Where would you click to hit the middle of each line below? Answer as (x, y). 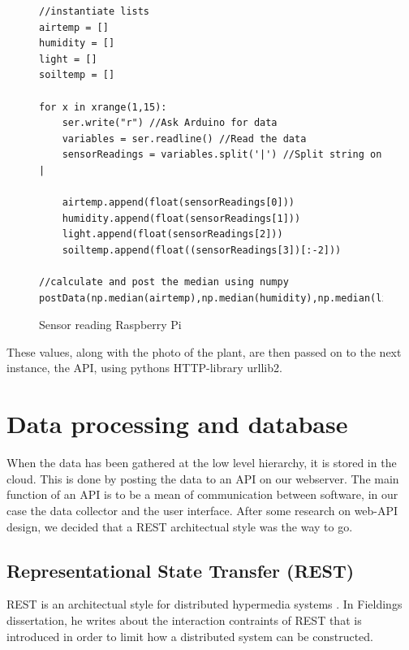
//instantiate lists (95, 11)
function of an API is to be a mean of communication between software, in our (202, 494)
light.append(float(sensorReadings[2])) (172, 234)
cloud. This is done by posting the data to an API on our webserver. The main (203, 478)
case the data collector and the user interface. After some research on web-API (202, 510)
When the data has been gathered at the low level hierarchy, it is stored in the (202, 463)
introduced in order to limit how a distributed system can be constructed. (190, 636)
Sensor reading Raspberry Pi (110, 325)
